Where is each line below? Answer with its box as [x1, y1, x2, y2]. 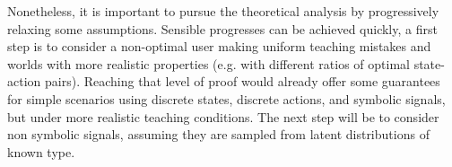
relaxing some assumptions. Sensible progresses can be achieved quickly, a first [7, 19, 438, 38]
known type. [7, 142, 75, 161]
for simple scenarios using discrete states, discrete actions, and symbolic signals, [7, 89, 446, 108]
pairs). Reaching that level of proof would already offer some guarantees [44, 72, 440, 91]
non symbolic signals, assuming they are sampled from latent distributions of [7, 125, 430, 144]
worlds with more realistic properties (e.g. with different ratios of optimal [7, 54, 410, 73]
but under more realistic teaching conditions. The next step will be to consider [7, 107, 439, 126]
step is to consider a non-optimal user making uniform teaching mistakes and [7, 37, 431, 56]
